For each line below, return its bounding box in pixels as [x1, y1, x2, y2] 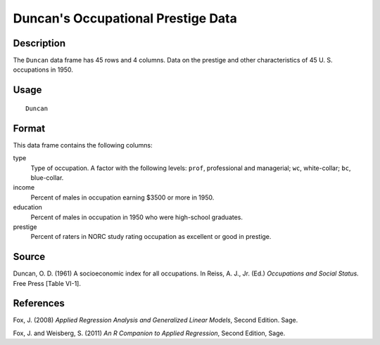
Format [13, 122, 46, 134]
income [13, 183, 35, 192]
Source [13, 251, 46, 263]
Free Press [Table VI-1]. [13, 279, 81, 287]
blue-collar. [30, 173, 64, 182]
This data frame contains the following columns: [13, 141, 153, 149]
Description [13, 37, 66, 49]
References [13, 297, 65, 309]
